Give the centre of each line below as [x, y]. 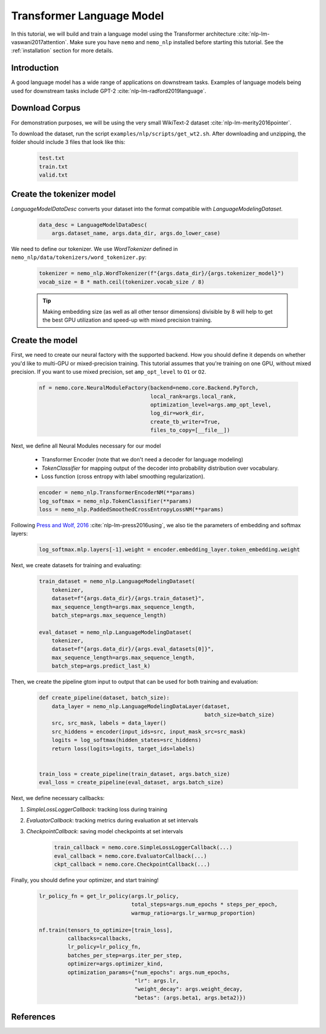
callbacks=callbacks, [100, 938]
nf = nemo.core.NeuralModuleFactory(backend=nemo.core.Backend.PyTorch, [149, 388]
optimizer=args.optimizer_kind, [115, 964]
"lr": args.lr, [157, 980]
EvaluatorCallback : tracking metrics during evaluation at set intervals [112, 820]
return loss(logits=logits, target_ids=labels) [123, 749]
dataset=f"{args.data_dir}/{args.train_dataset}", [128, 598]
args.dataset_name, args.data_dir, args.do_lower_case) [136, 233]
